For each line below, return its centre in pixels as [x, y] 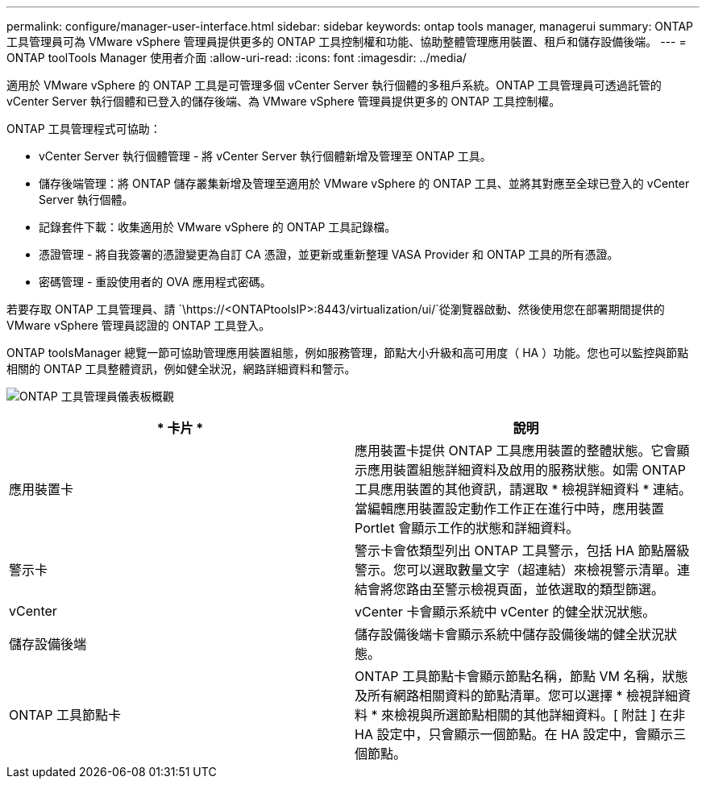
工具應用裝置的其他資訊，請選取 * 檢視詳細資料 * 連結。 [523, 489]
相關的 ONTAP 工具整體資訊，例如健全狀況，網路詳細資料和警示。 [181, 369]
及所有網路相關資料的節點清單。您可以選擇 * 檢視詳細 [517, 696]
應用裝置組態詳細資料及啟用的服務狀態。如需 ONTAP [527, 470]
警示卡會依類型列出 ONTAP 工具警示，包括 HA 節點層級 [522, 550]
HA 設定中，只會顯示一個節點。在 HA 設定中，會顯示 [514, 734]
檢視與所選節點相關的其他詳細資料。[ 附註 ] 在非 [540, 715]
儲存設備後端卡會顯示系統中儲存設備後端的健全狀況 [510, 634]
